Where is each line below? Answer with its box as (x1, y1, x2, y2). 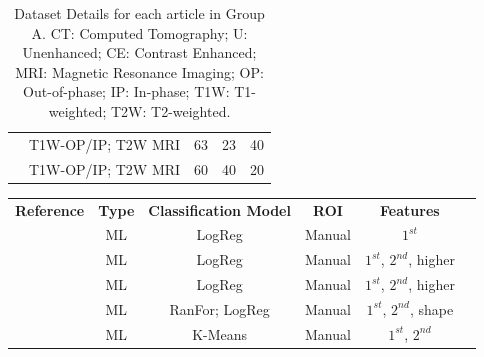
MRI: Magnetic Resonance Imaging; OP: (15, 61, 264, 82)
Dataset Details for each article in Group (14, 3, 265, 23)
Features (380, 199, 440, 220)
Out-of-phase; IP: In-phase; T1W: (23, 81, 230, 102)
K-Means (192, 323, 248, 344)
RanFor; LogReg (169, 298, 270, 319)
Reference (15, 199, 85, 220)
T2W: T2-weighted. (110, 100, 231, 121)
